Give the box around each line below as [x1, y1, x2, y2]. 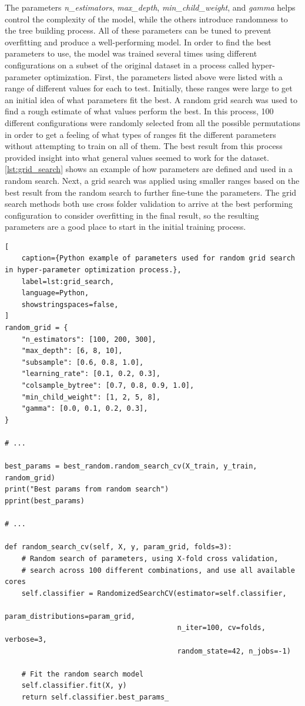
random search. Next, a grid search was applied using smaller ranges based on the [5, 174, 300, 186]
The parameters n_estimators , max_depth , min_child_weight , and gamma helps [5, 1, 296, 13]
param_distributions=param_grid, [5, 612, 135, 621]
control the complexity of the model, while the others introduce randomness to [5, 12, 288, 25]
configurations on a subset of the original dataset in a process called [5, 58, 249, 71]
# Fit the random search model [21, 669, 144, 678]
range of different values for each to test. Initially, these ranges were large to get [5, 82, 293, 94]
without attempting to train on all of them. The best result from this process [5, 140, 283, 152]
